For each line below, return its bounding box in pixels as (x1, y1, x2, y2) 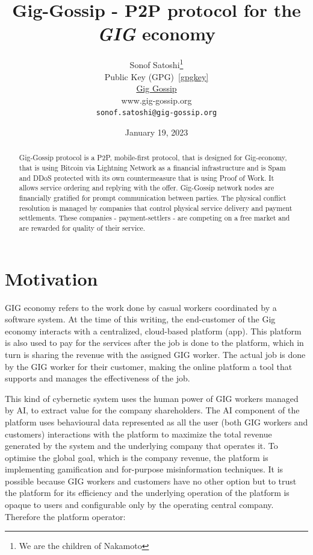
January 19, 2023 (125, 126, 188, 138)
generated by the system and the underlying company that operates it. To (5, 439, 278, 452)
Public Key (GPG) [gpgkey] (104, 70, 209, 83)
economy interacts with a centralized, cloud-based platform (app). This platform (5, 324, 302, 337)
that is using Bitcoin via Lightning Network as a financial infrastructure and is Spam (19, 163, 286, 173)
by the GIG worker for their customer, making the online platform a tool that (5, 360, 293, 372)
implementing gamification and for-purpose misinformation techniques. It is (5, 463, 284, 475)
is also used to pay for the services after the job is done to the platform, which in (5, 336, 304, 349)
